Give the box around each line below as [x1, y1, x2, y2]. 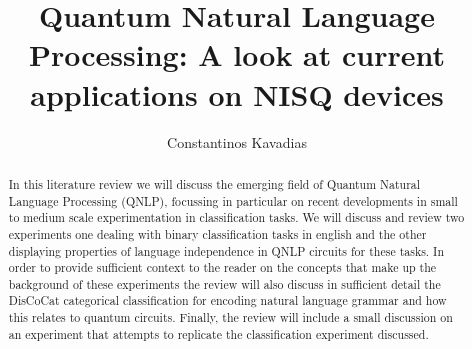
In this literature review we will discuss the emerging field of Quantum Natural [8, 175, 421, 192]
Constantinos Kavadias [167, 131, 307, 152]
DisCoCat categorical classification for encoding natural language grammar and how [8, 292, 447, 309]
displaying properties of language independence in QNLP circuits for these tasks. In [8, 242, 445, 259]
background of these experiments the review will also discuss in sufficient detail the [8, 275, 441, 292]
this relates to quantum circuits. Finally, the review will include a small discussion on [8, 309, 453, 326]
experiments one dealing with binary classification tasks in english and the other [8, 225, 427, 242]
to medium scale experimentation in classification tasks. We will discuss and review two [8, 209, 465, 226]
